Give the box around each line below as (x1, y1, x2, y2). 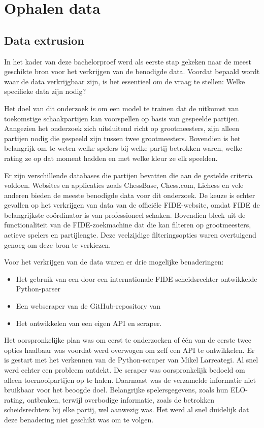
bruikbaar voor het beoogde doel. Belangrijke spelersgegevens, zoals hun (4, 384, 228, 395)
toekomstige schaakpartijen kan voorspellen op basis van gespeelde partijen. (4, 113, 240, 123)
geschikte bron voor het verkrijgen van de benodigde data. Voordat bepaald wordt (4, 66, 260, 77)
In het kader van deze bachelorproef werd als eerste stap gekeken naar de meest (4, 56, 251, 67)
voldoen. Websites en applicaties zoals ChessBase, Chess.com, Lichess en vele (4, 180, 244, 190)
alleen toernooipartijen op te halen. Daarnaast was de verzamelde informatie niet (4, 374, 256, 385)
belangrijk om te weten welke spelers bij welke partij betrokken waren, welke (4, 143, 242, 153)
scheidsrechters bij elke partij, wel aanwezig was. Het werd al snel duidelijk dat (4, 404, 249, 415)
